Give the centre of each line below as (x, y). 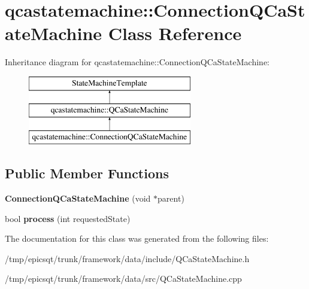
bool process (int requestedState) (68, 218)
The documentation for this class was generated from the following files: (137, 238)
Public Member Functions (87, 173)
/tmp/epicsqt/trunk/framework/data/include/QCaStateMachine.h (127, 258)
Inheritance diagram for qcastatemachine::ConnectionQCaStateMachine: (137, 62)
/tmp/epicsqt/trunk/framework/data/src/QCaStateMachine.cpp (123, 279)
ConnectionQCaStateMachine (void (78, 198)
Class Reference (175, 33)
